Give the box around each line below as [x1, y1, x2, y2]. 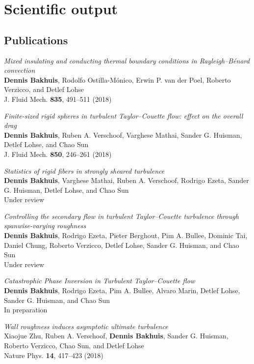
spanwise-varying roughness [4, 220, 86, 231]
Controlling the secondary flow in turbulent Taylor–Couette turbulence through [4, 211, 239, 221]
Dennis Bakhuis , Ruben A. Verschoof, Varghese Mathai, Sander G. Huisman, [4, 129, 242, 140]
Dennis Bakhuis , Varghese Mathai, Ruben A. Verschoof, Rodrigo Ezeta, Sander [4, 175, 249, 185]
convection [4, 65, 35, 75]
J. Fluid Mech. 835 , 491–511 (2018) [4, 93, 112, 104]
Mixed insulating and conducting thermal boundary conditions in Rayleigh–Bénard [4, 55, 250, 65]
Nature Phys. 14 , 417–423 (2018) [4, 350, 103, 360]
